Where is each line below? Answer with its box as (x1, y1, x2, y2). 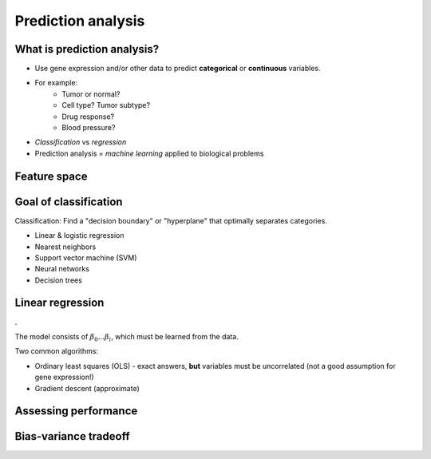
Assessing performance (14, 404, 138, 418)
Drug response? (61, 112, 115, 121)
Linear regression (14, 296, 105, 310)
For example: (34, 78, 78, 88)
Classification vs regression (34, 137, 127, 147)
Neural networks (34, 264, 89, 274)
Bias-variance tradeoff (14, 429, 130, 443)
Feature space (14, 169, 88, 183)
